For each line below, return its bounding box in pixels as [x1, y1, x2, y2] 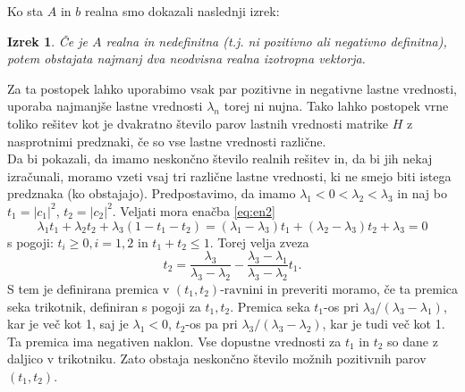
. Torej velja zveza [209, 232, 309, 251]
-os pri [324, 296, 359, 315]
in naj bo [397, 184, 447, 203]
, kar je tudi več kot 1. [322, 314, 445, 333]
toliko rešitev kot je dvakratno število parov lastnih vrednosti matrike [7, 113, 388, 132]
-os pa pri [185, 314, 238, 333]
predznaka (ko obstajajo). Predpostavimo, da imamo [7, 184, 296, 203]
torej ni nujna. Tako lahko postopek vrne [224, 96, 449, 115]
